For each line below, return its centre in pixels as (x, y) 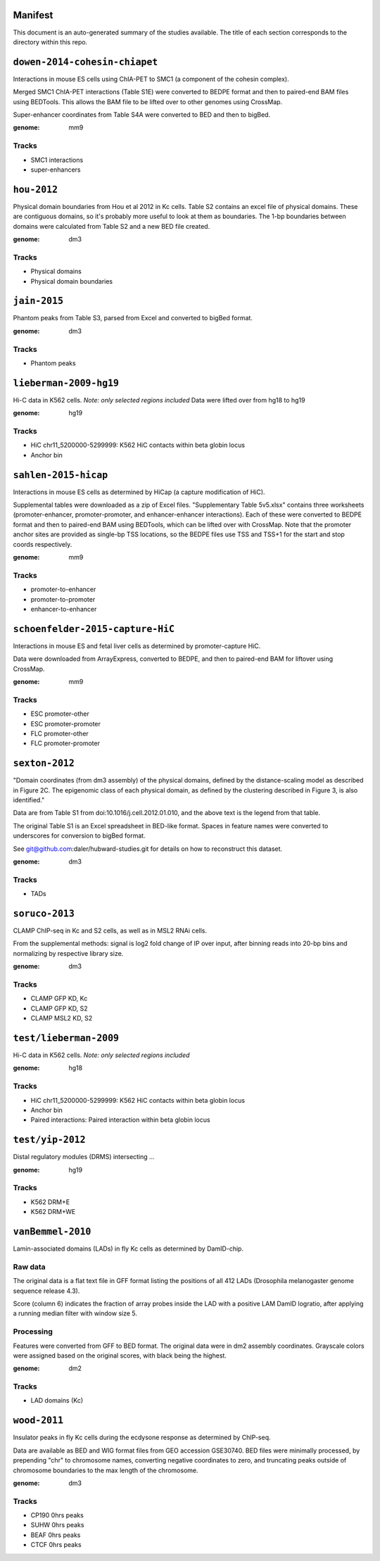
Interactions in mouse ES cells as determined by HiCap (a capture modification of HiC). (139, 492)
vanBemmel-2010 (52, 1231)
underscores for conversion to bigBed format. (79, 836)
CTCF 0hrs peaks (56, 1545)
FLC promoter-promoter (65, 743)
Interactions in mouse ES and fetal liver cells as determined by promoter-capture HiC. (137, 646)
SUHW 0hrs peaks (57, 1525)
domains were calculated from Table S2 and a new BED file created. (112, 226)
